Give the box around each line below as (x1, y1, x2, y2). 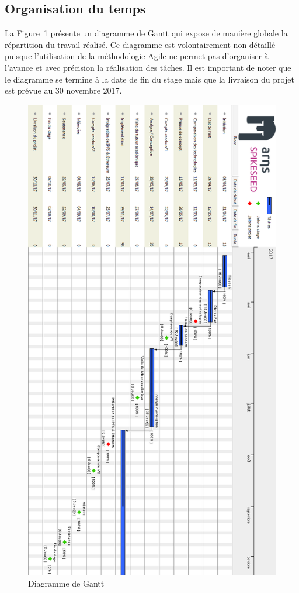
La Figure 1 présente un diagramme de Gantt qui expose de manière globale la (5, 27, 288, 39)
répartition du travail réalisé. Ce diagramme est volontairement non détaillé (5, 38, 276, 50)
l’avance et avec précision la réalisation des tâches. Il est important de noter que (5, 61, 291, 73)
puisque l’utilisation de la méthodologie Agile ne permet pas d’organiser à (5, 50, 269, 62)
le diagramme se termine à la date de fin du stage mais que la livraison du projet (5, 73, 294, 85)
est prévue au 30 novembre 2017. (5, 84, 122, 97)
